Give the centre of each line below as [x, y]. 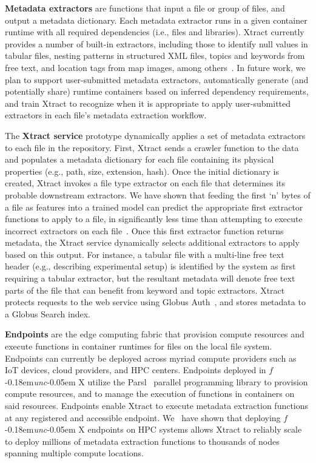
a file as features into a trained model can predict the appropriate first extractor [154, 207]
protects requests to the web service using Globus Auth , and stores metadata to [155, 302]
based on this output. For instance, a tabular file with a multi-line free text [145, 254]
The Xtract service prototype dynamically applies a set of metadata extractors [155, 135]
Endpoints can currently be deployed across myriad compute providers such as [151, 358]
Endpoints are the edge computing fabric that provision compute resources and [155, 334]
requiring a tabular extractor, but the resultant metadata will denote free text [150, 278]
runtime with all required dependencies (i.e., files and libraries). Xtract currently [155, 32]
